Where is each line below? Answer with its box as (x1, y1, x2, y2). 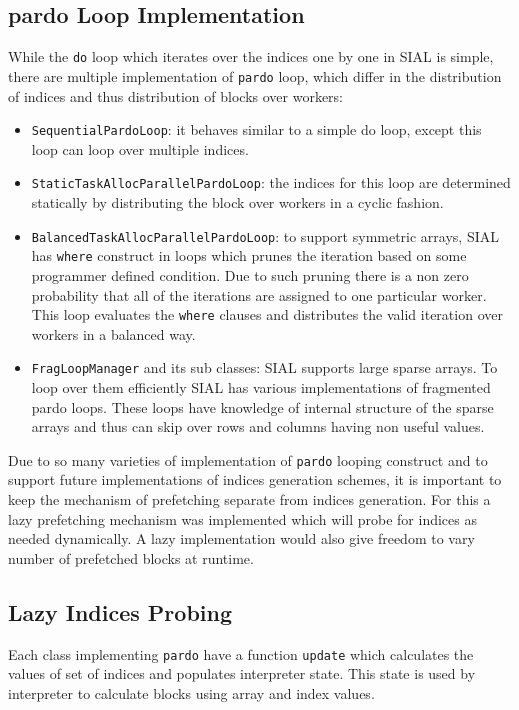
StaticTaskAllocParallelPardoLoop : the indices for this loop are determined (31, 172, 511, 193)
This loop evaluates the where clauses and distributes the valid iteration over (31, 304, 503, 325)
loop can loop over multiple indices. (31, 138, 249, 159)
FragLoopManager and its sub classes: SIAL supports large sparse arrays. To (31, 357, 498, 378)
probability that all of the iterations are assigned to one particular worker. (31, 284, 487, 305)
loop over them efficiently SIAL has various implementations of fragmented (31, 377, 491, 398)
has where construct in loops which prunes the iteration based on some (31, 245, 467, 266)
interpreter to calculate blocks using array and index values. (8, 682, 375, 703)
